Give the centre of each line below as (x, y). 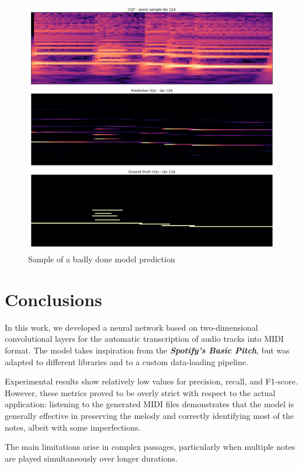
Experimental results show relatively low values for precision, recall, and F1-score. (151, 381)
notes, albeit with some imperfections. (73, 427)
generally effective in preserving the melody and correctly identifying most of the (150, 415)
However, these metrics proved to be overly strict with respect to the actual (140, 392)
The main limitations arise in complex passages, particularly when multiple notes (150, 447)
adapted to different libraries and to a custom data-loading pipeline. (126, 361)
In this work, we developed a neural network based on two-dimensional (131, 327)
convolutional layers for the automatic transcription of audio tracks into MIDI (144, 339)
